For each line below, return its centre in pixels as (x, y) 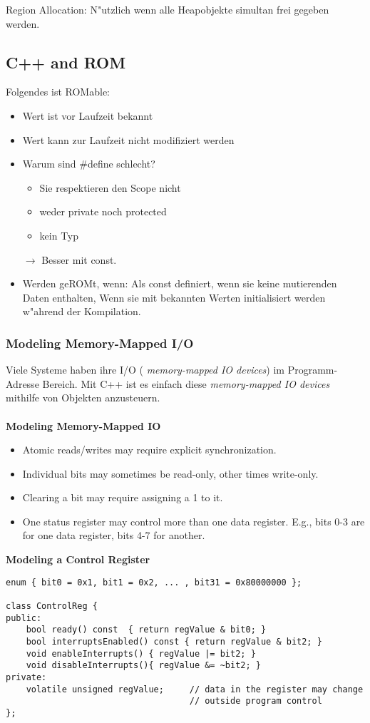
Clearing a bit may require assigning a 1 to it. (123, 497)
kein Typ (59, 235)
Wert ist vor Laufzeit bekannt (88, 115)
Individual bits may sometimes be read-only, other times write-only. (170, 473)
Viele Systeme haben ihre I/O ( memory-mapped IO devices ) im (145, 370)
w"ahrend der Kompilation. (82, 311)
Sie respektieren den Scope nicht (110, 187)
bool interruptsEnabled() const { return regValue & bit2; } (174, 641)
